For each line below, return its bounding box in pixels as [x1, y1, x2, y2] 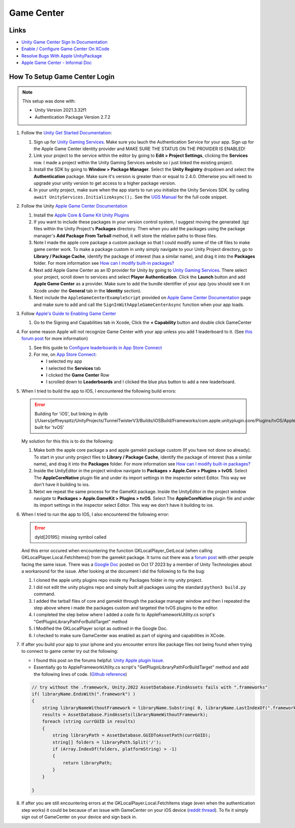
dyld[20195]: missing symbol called [34, 534, 107, 540]
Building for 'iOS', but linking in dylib [34, 411, 108, 417]
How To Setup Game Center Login [9, 73, 115, 81]
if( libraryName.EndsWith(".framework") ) [31, 691, 136, 697]
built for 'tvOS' [34, 425, 64, 430]
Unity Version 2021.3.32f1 [34, 107, 87, 113]
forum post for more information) [21, 336, 88, 341]
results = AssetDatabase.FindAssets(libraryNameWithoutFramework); [42, 712, 208, 718]
